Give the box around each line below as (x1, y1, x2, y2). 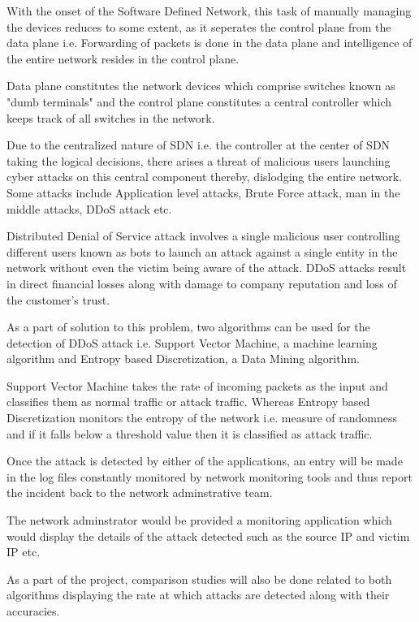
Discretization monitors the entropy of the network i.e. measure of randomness (6, 409, 398, 426)
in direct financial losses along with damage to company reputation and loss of (6, 274, 397, 292)
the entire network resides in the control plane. (6, 50, 240, 67)
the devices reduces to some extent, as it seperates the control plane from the (6, 18, 391, 35)
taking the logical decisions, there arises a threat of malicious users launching (6, 152, 391, 169)
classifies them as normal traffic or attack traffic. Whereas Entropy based (6, 393, 370, 410)
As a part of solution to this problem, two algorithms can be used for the (6, 318, 370, 335)
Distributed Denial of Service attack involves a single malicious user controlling (6, 227, 400, 244)
